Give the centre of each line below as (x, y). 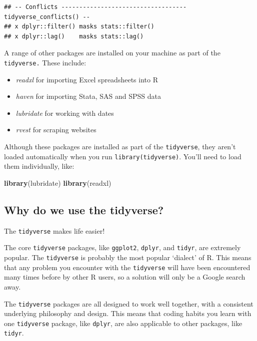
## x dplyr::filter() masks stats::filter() (79, 27)
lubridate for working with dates (65, 113)
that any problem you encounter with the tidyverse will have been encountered (127, 267)
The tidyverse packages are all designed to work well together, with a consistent (129, 303)
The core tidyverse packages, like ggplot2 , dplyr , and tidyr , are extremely (122, 247)
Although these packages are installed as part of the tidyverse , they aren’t (120, 146)
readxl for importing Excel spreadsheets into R (87, 79)
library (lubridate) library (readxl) (58, 182)
